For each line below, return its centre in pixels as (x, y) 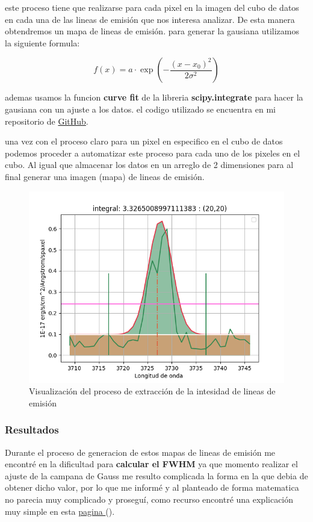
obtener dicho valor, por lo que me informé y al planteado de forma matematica (152, 487)
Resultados (32, 430)
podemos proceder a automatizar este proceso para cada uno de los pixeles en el (153, 153)
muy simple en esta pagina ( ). (60, 511)
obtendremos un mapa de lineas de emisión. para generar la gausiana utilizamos (152, 31)
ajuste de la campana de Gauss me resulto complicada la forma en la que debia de (156, 475)
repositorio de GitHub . (47, 121)
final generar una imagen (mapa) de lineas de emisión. (105, 176)
